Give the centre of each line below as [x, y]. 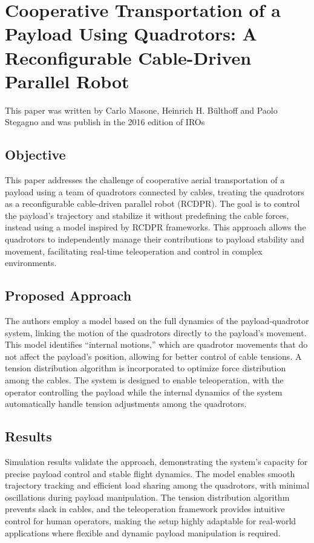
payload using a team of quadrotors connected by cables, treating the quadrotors [155, 191]
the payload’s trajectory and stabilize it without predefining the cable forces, [147, 215]
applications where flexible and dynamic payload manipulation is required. [143, 532]
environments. [31, 263]
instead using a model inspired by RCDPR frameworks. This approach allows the [155, 227]
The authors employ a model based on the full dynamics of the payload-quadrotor [157, 321]
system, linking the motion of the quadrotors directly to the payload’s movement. [156, 332]
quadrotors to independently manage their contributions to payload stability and [155, 239]
